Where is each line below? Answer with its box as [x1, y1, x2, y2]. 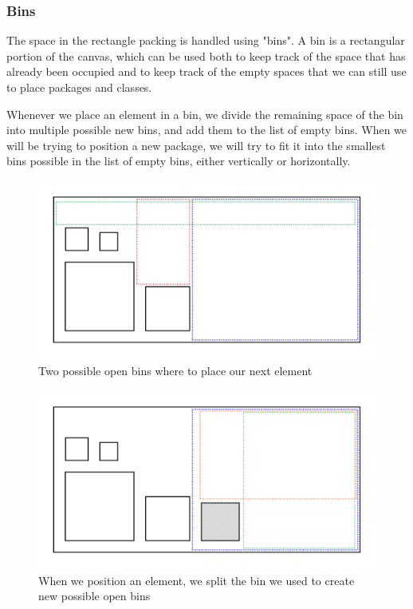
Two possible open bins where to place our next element [38, 362, 313, 378]
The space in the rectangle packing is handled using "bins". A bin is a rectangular [6, 32, 405, 49]
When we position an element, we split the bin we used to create [38, 571, 355, 588]
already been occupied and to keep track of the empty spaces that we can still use [6, 63, 407, 80]
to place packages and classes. [6, 79, 152, 95]
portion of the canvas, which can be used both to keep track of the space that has [6, 47, 406, 64]
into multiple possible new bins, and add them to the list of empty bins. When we [6, 121, 407, 138]
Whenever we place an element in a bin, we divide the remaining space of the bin [6, 105, 403, 122]
